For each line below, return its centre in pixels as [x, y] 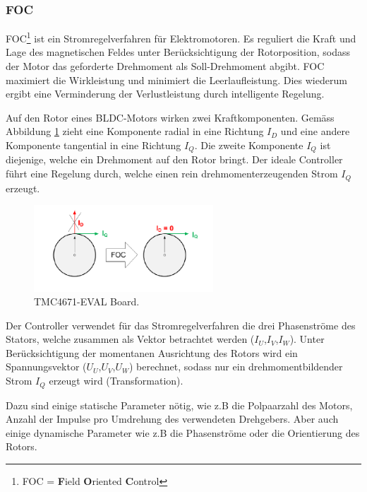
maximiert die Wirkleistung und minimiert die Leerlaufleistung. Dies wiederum [176, 80]
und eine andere [315, 131]
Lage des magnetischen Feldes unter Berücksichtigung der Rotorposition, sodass [178, 52]
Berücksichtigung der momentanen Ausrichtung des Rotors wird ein [152, 352]
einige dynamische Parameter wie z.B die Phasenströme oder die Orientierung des [183, 432]
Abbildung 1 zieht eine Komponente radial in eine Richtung [135, 131]
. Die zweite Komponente [249, 145]
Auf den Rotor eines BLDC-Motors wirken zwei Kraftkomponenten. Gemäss [170, 117]
